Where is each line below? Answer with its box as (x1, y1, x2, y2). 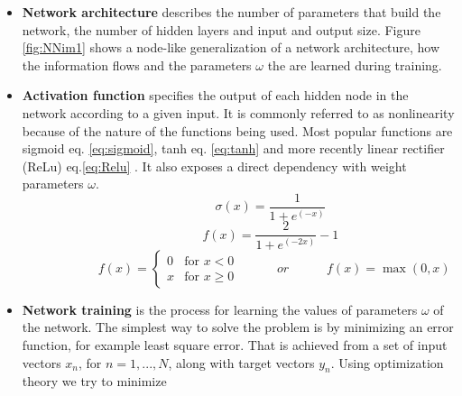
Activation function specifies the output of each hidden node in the (22, 86, 409, 105)
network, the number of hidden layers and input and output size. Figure (22, 20, 420, 39)
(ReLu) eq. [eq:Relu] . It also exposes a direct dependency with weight (22, 156, 407, 175)
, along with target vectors (168, 353, 315, 372)
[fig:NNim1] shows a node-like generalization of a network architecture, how (22, 38, 440, 57)
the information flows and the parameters (22, 55, 252, 74)
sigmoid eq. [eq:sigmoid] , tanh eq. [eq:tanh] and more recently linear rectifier (22, 139, 445, 158)
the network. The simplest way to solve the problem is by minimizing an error (22, 318, 454, 336)
